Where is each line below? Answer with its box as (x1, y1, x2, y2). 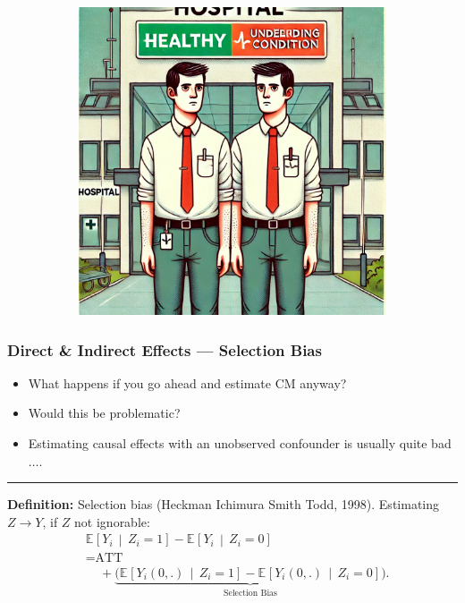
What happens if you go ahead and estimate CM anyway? (28, 373, 347, 392)
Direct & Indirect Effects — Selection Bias (7, 338, 322, 361)
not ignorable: (74, 512, 150, 531)
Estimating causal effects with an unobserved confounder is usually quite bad (28, 434, 452, 452)
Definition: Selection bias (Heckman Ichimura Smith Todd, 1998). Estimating (7, 495, 440, 514)
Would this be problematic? (28, 403, 181, 422)
